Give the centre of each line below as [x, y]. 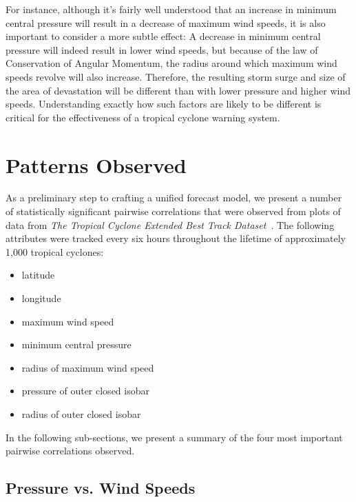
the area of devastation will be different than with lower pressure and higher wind [178, 90]
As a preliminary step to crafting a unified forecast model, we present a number [174, 198]
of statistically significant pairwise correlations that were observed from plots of [173, 211]
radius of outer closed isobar [81, 414]
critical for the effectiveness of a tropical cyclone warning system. [143, 117]
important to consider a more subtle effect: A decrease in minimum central [163, 36]
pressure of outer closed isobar [85, 391]
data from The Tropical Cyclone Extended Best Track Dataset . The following [170, 224]
